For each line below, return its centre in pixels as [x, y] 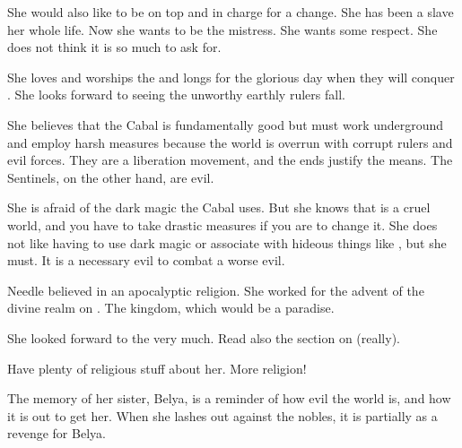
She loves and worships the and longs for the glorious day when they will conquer [231, 77]
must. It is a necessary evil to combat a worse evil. [146, 260]
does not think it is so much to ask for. [114, 47]
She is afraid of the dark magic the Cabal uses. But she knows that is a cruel [219, 207]
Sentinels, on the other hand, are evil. [111, 177]
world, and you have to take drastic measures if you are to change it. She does [222, 224]
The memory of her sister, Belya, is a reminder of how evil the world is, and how [229, 398]
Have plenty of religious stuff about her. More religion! [157, 368]
